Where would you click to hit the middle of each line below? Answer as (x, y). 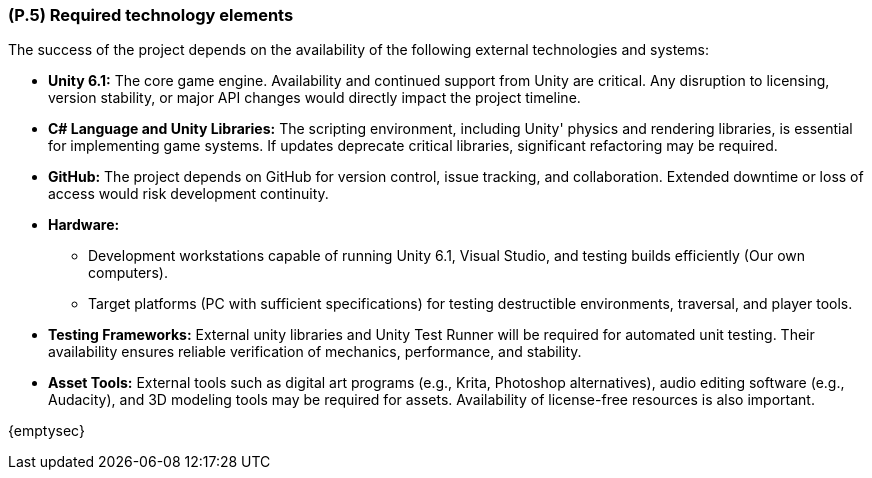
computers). (128, 273)
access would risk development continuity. (188, 194)
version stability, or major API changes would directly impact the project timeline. (314, 98)
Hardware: (84, 225)
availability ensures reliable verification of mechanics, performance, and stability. (315, 352)
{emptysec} (46, 431)
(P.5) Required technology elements (151, 15)
